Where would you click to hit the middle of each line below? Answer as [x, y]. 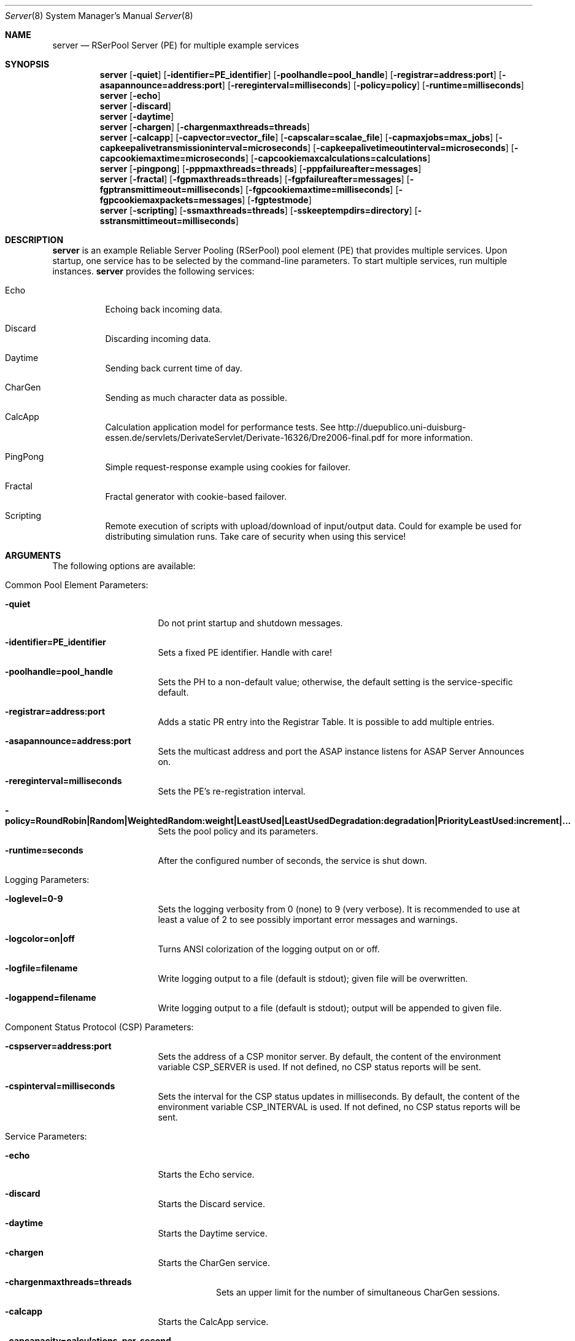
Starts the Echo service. [206, 1174]
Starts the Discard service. [212, 1204]
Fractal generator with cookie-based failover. [196, 496]
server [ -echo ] [130, 95]
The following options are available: [124, 566]
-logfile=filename [41, 968]
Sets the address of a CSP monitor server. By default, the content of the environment [330, 1056]
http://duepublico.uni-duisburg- [402, 427]
